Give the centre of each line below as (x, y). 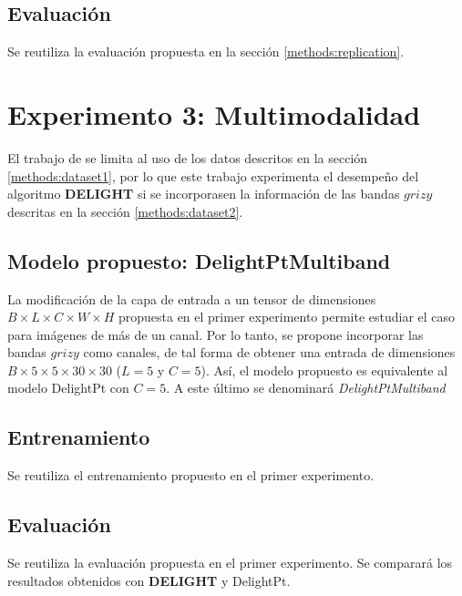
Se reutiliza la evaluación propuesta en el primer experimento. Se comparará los (230, 563)
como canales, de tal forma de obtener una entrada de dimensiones (269, 352)
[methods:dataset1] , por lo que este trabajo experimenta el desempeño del (213, 175)
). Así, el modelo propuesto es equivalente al (324, 370)
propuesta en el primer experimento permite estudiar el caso (287, 317)
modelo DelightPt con (68, 388)
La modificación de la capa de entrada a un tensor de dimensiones (192, 298)
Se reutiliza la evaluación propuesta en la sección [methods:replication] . (206, 51)
